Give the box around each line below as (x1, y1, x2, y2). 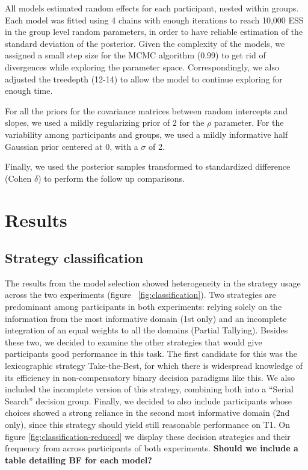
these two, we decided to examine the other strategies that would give (5, 335, 262, 348)
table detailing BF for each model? (5, 453, 152, 466)
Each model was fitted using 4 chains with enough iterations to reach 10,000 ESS (5, 13, 304, 26)
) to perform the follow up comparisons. (38, 172, 185, 184)
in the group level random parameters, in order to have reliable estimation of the (5, 25, 303, 38)
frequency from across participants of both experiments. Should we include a (5, 442, 298, 454)
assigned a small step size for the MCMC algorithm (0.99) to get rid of (5, 49, 266, 61)
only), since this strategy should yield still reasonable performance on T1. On (5, 418, 290, 431)
